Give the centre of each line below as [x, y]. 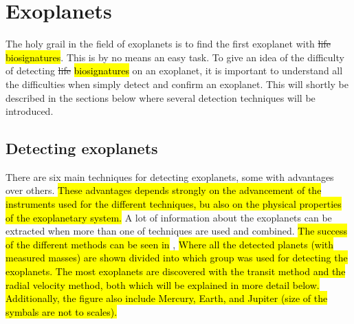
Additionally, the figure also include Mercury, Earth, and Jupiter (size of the [167, 298]
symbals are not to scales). [62, 311]
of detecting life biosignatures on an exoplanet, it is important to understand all [174, 71]
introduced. [30, 111]
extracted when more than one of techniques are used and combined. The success [177, 231]
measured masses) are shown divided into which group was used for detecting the [177, 258]
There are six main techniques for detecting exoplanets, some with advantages [170, 176]
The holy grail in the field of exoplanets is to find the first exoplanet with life [168, 44]
